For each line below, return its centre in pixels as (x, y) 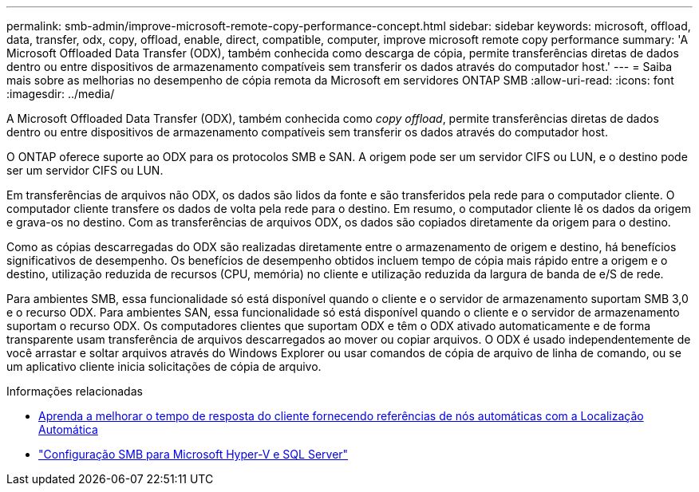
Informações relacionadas (75, 391)
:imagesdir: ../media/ (61, 94)
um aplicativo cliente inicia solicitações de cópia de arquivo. (164, 366)
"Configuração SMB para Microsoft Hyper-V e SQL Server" (194, 454)
